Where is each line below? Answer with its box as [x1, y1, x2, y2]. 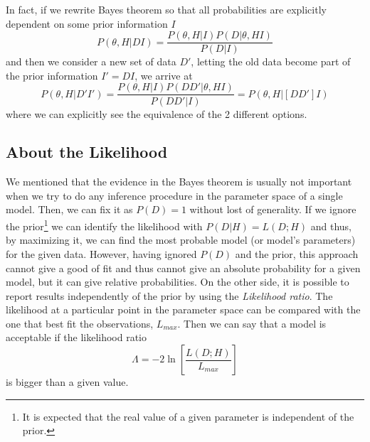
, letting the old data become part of [191, 54, 351, 69]
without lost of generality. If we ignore [189, 202, 356, 217]
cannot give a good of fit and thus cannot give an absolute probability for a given [6, 260, 361, 275]
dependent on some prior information [6, 16, 168, 31]
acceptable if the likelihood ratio [6, 330, 147, 345]
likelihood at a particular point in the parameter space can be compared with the [6, 302, 361, 317]
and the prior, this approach [235, 246, 359, 261]
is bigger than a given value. [6, 374, 129, 389]
